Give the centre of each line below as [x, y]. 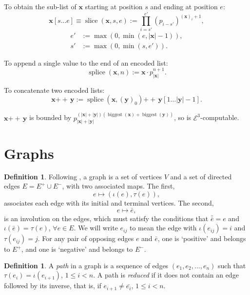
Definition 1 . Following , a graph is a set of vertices [83, 176]
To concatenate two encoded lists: [54, 90]
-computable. [220, 117]
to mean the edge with [163, 228]
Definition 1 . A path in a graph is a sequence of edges [86, 265]
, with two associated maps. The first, [118, 186]
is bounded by [50, 117]
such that [232, 265]
